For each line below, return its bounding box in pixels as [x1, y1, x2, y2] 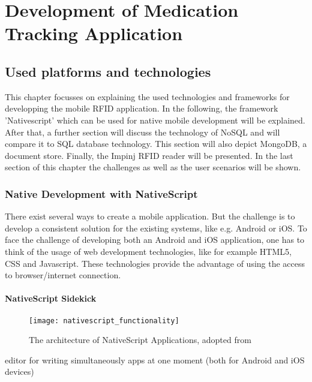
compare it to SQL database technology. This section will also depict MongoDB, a [5, 137, 307, 150]
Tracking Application [5, 21, 183, 46]
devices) [5, 365, 34, 378]
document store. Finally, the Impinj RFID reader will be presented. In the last [5, 149, 293, 161]
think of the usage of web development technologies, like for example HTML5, [5, 245, 292, 257]
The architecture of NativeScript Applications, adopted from [29, 333, 251, 346]
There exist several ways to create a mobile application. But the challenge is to [5, 210, 295, 222]
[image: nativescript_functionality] [29, 316, 179, 325]
